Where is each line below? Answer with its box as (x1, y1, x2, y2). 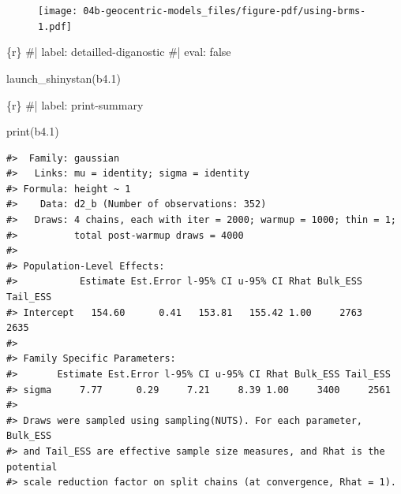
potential (6, 461, 58, 473)
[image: (38, 6, 78, 17)
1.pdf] (38, 20, 72, 32)
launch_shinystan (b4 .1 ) (6, 69, 121, 86)
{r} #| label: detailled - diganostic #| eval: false (6, 43, 231, 60)
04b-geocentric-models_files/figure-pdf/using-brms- (83, 6, 366, 17)
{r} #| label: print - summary (6, 96, 144, 113)
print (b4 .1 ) (6, 123, 59, 139)
